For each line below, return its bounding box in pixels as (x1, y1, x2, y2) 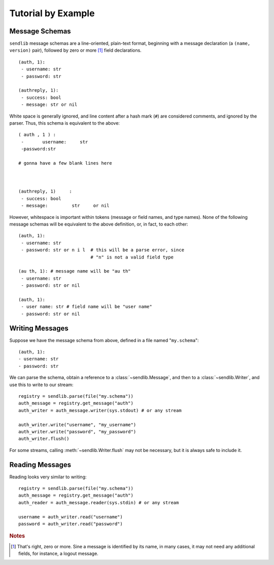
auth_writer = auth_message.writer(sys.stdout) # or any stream (18, 407, 182, 413)
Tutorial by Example (9, 8, 95, 19)
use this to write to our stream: (9, 382, 74, 388)
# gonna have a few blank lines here (18, 160, 113, 166)
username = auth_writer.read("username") (18, 514, 123, 519)
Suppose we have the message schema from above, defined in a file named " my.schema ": (9, 337, 199, 343)
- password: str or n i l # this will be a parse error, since (21, 247, 185, 253)
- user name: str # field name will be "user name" (21, 304, 152, 310)
